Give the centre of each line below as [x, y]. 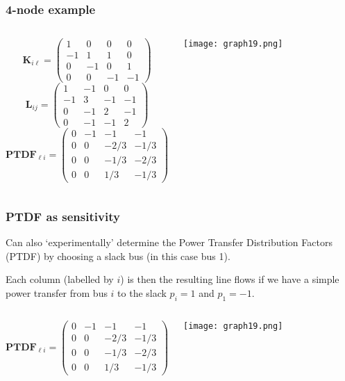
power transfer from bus [57, 292]
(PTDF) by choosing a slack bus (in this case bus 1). [118, 256]
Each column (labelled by [60, 279]
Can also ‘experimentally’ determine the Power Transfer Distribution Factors [169, 242]
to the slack [142, 292]
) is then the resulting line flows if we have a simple [230, 279]
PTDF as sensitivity [63, 216]
